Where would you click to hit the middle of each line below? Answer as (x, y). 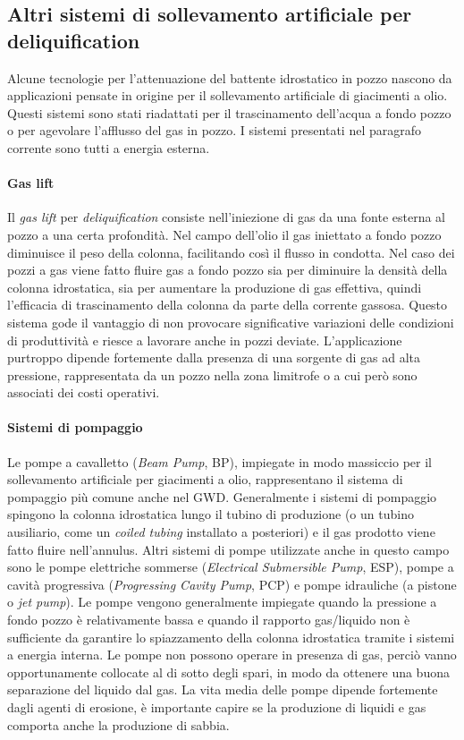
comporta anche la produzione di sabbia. (118, 724)
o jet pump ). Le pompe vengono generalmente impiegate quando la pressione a (222, 602)
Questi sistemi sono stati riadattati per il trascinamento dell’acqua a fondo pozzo (229, 112)
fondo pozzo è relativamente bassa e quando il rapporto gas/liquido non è (209, 620)
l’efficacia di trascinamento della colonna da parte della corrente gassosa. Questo (228, 305)
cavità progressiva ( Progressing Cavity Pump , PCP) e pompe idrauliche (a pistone (232, 584)
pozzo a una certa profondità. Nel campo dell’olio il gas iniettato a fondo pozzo (224, 234)
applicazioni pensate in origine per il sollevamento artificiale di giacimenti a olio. (228, 95)
